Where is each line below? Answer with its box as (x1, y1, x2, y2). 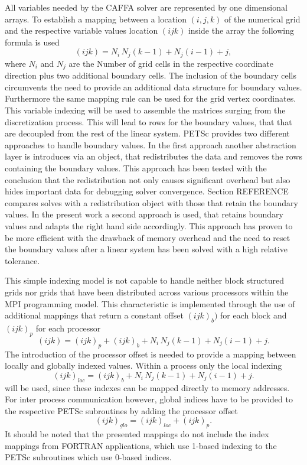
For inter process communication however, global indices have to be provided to (5, 393, 293, 405)
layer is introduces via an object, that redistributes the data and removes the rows (5, 150, 302, 162)
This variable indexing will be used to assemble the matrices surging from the (5, 104, 286, 116)
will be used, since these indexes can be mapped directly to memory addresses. (5, 381, 290, 394)
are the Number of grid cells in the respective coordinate (68, 57, 273, 69)
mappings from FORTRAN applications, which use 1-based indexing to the (5, 439, 277, 451)
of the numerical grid (224, 12, 301, 25)
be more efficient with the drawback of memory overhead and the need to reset (5, 231, 290, 243)
